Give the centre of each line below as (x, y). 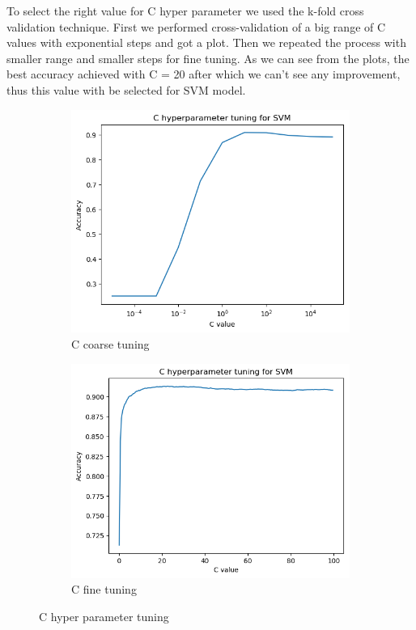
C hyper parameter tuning (104, 616)
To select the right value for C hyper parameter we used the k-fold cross (185, 11)
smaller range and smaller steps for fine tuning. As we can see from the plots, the (208, 58)
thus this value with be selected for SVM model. (126, 89)
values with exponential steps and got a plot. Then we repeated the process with (206, 42)
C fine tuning (104, 589)
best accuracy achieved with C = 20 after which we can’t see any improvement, (204, 74)
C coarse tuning (110, 343)
